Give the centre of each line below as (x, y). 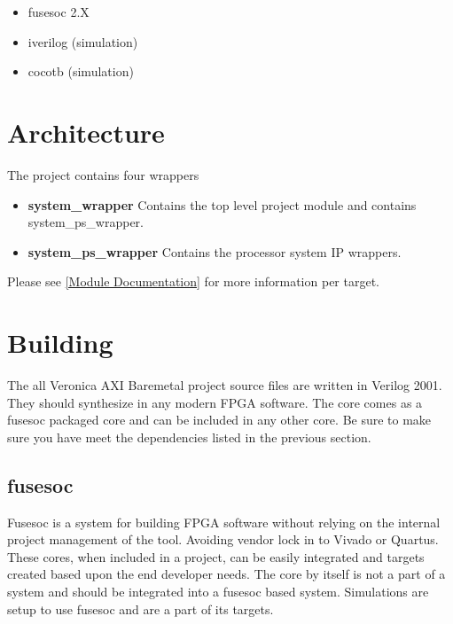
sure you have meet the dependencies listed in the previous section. (189, 437)
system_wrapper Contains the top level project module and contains (222, 204)
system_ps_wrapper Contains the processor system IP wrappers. (215, 251)
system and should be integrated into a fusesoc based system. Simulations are (218, 591)
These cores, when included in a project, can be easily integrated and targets (216, 556)
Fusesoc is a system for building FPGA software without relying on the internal (224, 522)
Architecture (86, 132)
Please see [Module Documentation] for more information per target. (193, 281)
